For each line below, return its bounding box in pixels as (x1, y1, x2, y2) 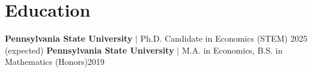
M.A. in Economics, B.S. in (182, 43, 283, 56)
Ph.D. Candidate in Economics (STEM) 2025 (140, 32, 308, 45)
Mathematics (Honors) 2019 (5, 55, 105, 68)
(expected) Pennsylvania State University (5, 43, 174, 56)
